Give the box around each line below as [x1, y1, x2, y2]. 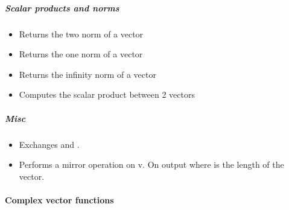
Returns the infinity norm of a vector [19, 68, 156, 80]
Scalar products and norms [5, 1, 119, 14]
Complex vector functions [5, 193, 114, 206]
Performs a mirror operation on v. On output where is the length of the [19, 158, 284, 171]
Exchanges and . [19, 138, 80, 150]
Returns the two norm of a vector [19, 27, 144, 40]
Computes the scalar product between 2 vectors [19, 88, 195, 101]
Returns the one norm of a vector [19, 48, 143, 60]
